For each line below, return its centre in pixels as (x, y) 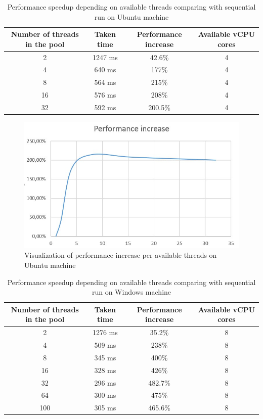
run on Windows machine (131, 292)
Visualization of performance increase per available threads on (121, 255)
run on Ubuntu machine (131, 16)
